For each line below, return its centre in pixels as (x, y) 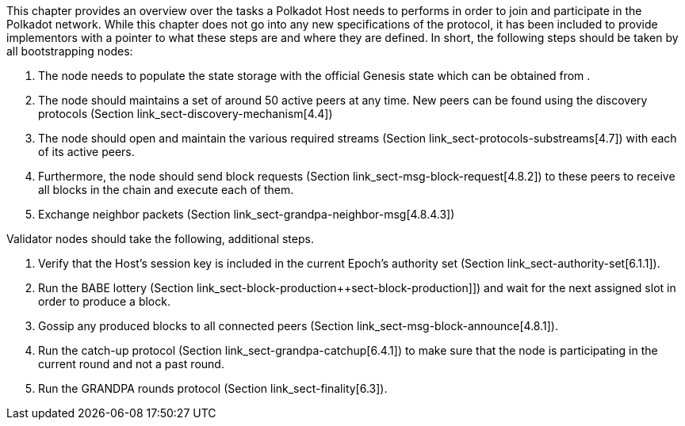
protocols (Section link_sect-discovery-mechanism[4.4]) (186, 114)
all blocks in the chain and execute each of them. (166, 190)
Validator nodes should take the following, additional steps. (160, 239)
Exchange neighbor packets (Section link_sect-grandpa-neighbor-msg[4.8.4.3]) (247, 214)
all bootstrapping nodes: (70, 51)
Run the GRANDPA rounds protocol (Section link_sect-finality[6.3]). (213, 388)
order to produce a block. (104, 301)
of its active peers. (86, 152)
